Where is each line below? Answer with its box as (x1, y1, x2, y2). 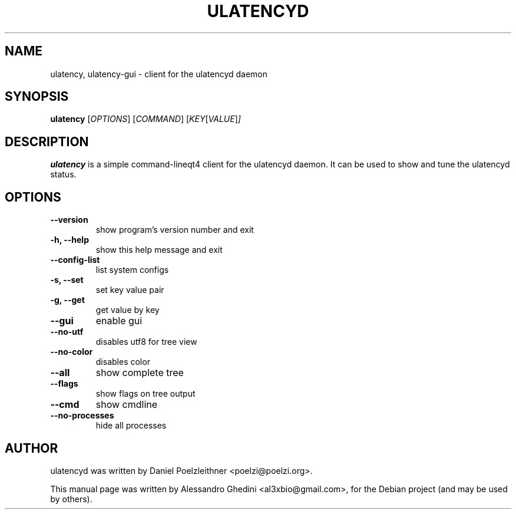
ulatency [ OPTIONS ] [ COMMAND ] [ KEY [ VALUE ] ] (50, 114, 241, 124)
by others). (50, 493, 92, 504)
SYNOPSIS (5, 89, 69, 104)
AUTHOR (5, 440, 58, 456)
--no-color (50, 347, 93, 357)
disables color (95, 357, 150, 367)
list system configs (95, 265, 169, 275)
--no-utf (50, 327, 84, 337)
